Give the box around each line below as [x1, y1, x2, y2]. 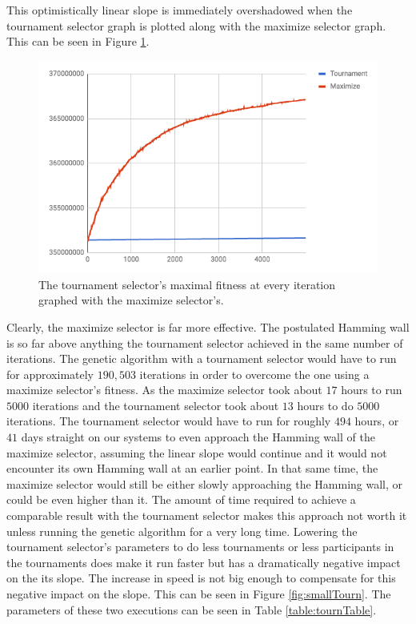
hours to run [341, 381, 402, 398]
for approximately [6, 365, 94, 382]
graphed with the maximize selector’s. [38, 292, 224, 308]
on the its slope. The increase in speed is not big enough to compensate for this [6, 570, 396, 586]
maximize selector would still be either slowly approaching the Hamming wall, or [6, 475, 403, 492]
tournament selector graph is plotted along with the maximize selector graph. [6, 17, 386, 34]
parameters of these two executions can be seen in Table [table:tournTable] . [6, 601, 377, 618]
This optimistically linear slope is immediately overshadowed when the [6, 2, 353, 18]
